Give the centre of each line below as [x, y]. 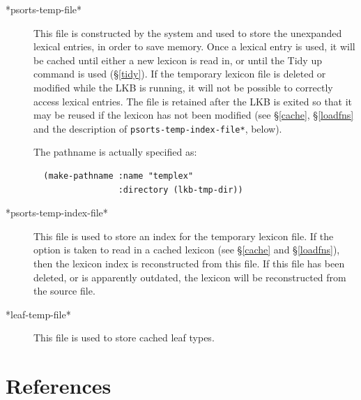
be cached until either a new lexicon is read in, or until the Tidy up [178, 60]
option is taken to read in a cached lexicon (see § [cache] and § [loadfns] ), [187, 250]
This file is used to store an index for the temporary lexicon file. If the [184, 236]
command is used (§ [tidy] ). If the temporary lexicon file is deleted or [180, 74]
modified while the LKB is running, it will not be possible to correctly [183, 87]
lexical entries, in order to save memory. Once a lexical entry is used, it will [194, 46]
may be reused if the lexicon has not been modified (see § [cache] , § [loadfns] [194, 115]
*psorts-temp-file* [44, 9]
